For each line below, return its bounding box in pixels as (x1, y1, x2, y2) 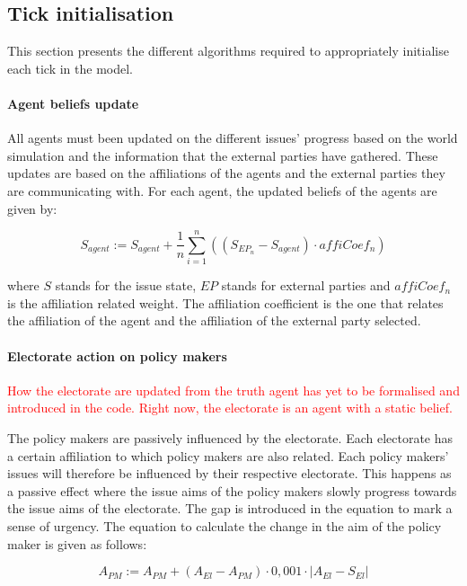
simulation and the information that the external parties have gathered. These (7, 146, 438, 164)
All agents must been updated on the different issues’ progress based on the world (7, 129, 458, 147)
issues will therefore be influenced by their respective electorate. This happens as (7, 464, 452, 483)
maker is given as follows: (7, 534, 147, 553)
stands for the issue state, (55, 276, 197, 295)
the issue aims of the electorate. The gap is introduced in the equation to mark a (7, 499, 453, 518)
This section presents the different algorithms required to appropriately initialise (7, 41, 449, 60)
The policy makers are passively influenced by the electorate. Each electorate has (7, 429, 454, 448)
